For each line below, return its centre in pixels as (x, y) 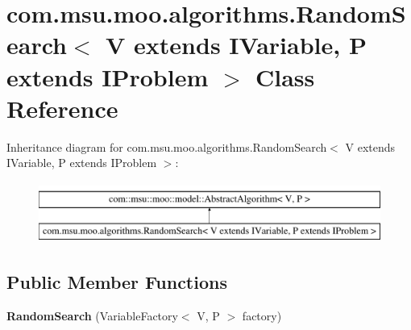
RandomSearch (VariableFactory (92, 316)
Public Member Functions (117, 282)
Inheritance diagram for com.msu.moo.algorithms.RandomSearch (167, 146)
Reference (62, 108)
